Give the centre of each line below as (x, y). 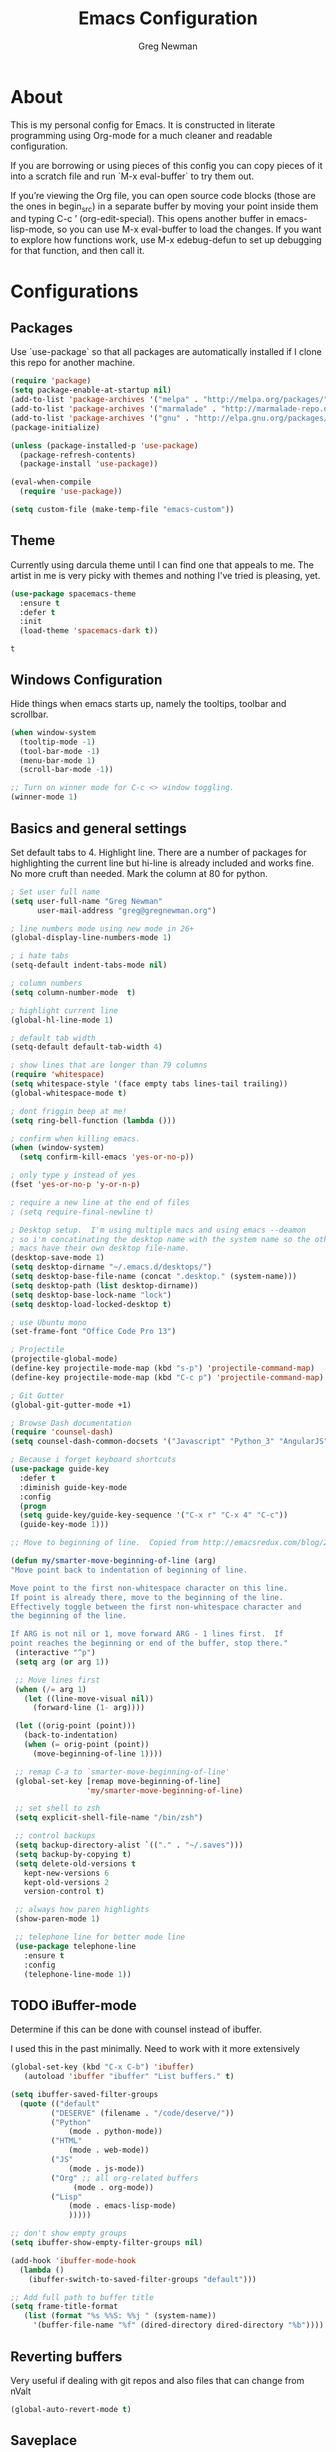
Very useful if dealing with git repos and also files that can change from (157, 2380)
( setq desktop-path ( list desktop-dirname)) (104, 1285)
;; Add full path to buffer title (82, 2297)
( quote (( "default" (60, 2103)
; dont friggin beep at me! (69, 1111)
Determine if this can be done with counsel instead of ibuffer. (136, 2029)
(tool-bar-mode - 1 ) (60, 751)
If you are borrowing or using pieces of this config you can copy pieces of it (166, 165)
